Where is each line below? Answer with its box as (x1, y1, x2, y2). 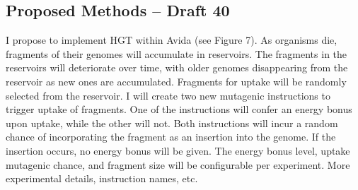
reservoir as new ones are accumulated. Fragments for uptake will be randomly (6, 73, 347, 88)
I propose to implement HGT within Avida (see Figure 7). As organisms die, (6, 32, 337, 47)
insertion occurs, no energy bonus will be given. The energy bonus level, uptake (6, 143, 350, 158)
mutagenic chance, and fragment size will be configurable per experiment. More (6, 157, 350, 172)
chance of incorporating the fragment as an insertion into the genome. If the (6, 129, 336, 144)
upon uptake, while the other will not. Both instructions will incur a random (6, 115, 338, 130)
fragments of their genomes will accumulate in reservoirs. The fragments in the (6, 46, 347, 61)
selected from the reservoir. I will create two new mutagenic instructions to (6, 88, 330, 102)
